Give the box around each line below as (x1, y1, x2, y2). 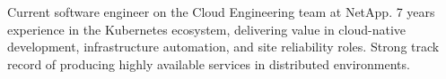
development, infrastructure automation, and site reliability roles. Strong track (7, 37, 440, 56)
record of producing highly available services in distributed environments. (7, 54, 410, 73)
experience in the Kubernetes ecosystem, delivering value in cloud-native (7, 20, 407, 38)
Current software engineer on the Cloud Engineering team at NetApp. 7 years (7, 3, 435, 20)
